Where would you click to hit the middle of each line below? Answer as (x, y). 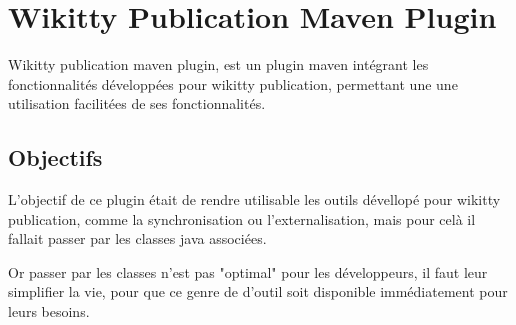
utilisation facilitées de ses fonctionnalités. (137, 103)
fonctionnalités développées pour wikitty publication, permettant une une (233, 83)
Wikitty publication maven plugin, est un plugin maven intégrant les (218, 64)
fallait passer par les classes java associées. (137, 238)
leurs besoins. (49, 311)
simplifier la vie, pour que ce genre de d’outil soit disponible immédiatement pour (258, 291)
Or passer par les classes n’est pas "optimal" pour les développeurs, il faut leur (248, 271)
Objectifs (55, 157)
